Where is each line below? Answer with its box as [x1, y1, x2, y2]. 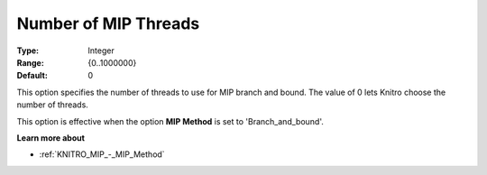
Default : [16, 70, 49, 81]
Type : [16, 45, 40, 56]
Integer [87, 45, 115, 56]
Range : [16, 57, 44, 68]
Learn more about [16, 132, 86, 143]
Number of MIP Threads [16, 14, 200, 33]
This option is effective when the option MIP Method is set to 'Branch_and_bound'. [16, 115, 324, 126]
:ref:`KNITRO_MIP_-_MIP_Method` [39, 149, 166, 160]
